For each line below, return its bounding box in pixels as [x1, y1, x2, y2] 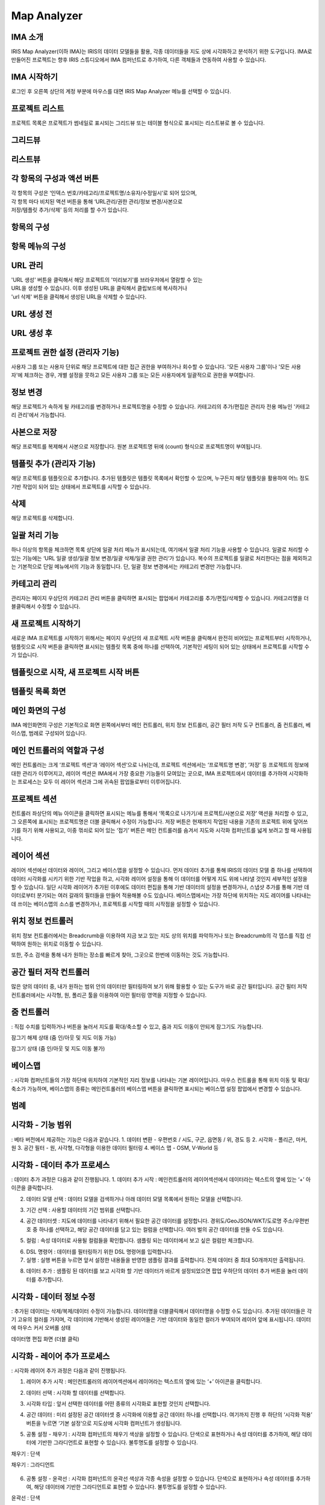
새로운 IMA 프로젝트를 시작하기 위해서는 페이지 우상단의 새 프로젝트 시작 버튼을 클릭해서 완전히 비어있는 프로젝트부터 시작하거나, [11, 635, 312, 642]
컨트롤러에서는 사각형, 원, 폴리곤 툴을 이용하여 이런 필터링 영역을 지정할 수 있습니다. [11, 991, 207, 999]
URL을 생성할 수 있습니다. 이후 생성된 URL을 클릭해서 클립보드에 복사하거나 [11, 285, 188, 292]
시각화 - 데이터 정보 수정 [11, 1291, 96, 1302]
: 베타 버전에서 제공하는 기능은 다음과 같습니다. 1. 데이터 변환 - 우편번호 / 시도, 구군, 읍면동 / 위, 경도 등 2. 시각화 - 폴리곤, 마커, [11, 1135, 308, 1143]
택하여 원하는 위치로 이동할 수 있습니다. [11, 940, 103, 948]
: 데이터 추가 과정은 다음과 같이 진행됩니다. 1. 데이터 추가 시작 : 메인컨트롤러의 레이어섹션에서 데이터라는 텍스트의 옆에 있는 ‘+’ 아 [11, 1176, 311, 1183]
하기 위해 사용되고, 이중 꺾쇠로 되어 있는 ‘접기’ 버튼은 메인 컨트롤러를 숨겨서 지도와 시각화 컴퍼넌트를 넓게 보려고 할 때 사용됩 [22, 827, 312, 834]
